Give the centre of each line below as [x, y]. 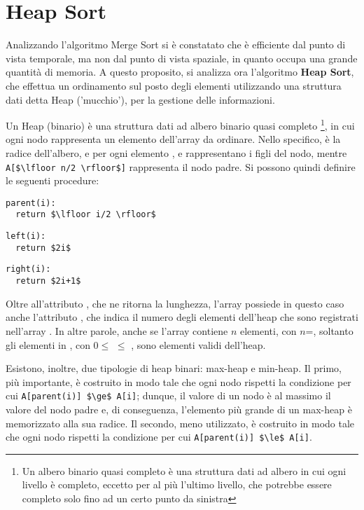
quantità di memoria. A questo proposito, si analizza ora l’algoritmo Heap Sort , [180, 72]
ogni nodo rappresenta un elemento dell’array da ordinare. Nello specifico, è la [173, 139]
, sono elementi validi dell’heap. [198, 344]
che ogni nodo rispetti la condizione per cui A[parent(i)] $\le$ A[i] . [159, 437]
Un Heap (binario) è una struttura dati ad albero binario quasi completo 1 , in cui [180, 124]
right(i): [28, 269]
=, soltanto [329, 330]
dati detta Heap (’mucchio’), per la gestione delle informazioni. [140, 99]
